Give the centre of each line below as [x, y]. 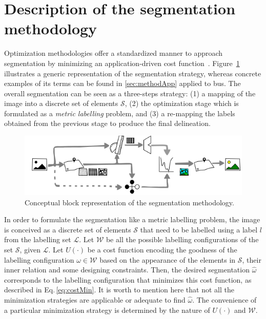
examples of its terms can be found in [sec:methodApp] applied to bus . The [122, 83]
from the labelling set [38, 239]
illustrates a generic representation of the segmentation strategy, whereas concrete [133, 73]
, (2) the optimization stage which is [182, 103]
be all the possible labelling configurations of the [182, 239]
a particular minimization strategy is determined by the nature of [107, 310]
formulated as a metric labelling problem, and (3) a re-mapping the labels [120, 113]
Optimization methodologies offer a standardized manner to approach [114, 53]
